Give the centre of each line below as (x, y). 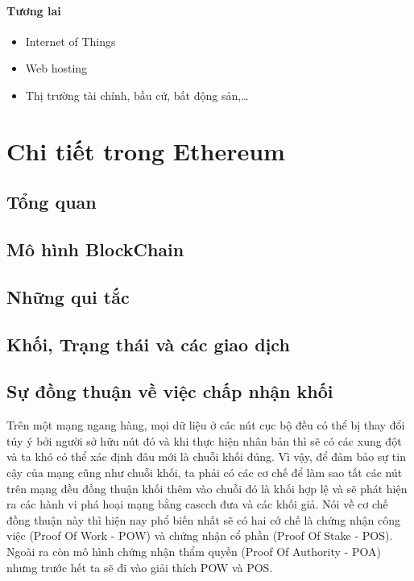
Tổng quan (52, 202)
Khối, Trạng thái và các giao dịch (148, 344)
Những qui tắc (68, 296)
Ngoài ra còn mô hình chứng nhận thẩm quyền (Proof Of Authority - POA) (194, 552)
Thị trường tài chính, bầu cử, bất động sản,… (137, 95)
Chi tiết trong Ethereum (146, 150)
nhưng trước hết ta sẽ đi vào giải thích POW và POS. (140, 567)
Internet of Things (70, 41)
